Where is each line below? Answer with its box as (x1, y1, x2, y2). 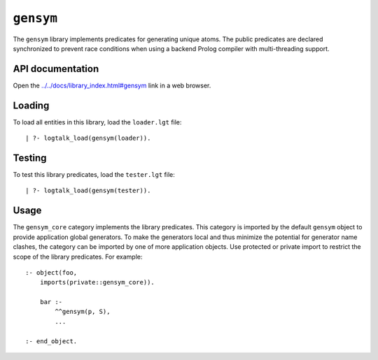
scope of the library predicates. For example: (13, 252, 143, 261)
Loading (13, 99, 50, 111)
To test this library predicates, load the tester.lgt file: (13, 171, 175, 179)
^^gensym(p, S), (55, 308, 111, 316)
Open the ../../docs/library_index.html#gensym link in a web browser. (13, 81, 211, 89)
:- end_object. (25, 337, 78, 345)
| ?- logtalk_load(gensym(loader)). (25, 134, 151, 143)
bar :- (39, 298, 63, 306)
